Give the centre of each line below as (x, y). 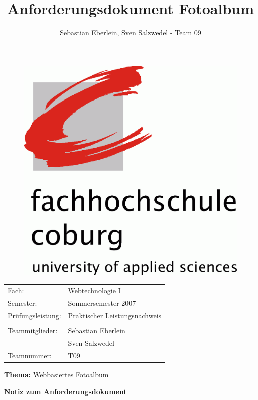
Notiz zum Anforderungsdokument (66, 391)
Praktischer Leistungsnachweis (115, 315)
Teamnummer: (30, 356)
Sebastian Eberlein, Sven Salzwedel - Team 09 (131, 32)
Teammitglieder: (33, 330)
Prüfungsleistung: (34, 315)
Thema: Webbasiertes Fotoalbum (56, 375)
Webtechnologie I (94, 290)
